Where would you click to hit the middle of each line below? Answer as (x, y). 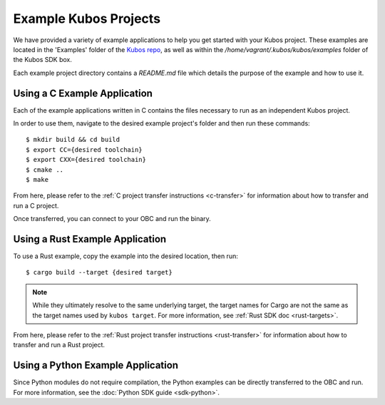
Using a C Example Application (83, 93)
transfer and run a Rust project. (59, 345)
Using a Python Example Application (96, 365)
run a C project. (36, 205)
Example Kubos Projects (87, 19)
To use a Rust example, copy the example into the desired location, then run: (125, 256)
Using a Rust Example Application (90, 239)
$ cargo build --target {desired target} (99, 272)
